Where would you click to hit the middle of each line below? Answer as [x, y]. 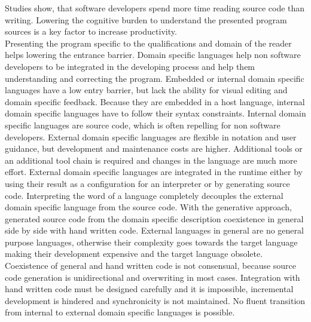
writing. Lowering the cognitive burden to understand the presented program [146, 19]
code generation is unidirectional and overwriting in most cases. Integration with [153, 277]
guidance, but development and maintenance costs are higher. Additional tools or [154, 148]
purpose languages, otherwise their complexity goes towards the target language [151, 242]
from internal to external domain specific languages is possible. [120, 312]
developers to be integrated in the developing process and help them [130, 66]
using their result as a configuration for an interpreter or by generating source [147, 183]
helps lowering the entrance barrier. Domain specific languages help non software [153, 55]
